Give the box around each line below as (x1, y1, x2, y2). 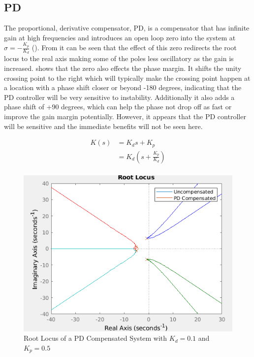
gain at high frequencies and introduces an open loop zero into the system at (4, 32, 236, 42)
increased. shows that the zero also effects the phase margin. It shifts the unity (4, 63, 242, 73)
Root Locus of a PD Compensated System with (24, 333, 167, 343)
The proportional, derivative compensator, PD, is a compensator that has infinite (4, 23, 250, 33)
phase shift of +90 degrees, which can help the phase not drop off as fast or (4, 101, 232, 112)
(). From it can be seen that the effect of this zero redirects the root (32, 42, 237, 53)
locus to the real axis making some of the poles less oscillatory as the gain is (4, 53, 234, 64)
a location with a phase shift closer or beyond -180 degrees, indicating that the (4, 82, 242, 93)
